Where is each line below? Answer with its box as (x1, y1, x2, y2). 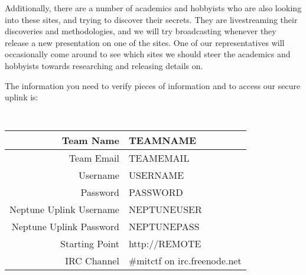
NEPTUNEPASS (128, 220, 200, 234)
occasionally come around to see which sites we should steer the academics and (5, 48, 291, 60)
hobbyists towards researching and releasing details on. (5, 59, 203, 71)
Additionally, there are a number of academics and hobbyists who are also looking (5, 2, 302, 14)
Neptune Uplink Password (11, 220, 119, 234)
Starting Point (60, 237, 119, 251)
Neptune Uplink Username (9, 202, 119, 217)
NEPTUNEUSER (128, 202, 202, 217)
